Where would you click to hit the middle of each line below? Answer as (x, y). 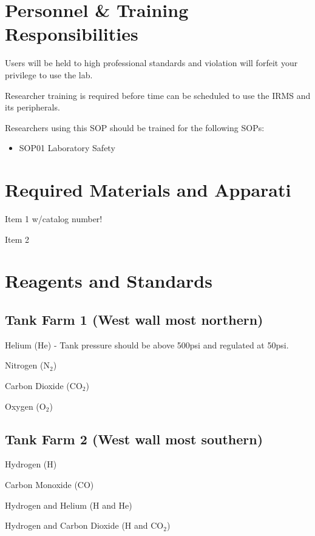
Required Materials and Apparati (148, 190)
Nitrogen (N (27, 365)
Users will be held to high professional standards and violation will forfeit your (151, 63)
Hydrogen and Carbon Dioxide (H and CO (84, 525)
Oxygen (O (25, 406)
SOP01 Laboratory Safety (67, 148)
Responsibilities (72, 34)
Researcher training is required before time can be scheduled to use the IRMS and (158, 95)
